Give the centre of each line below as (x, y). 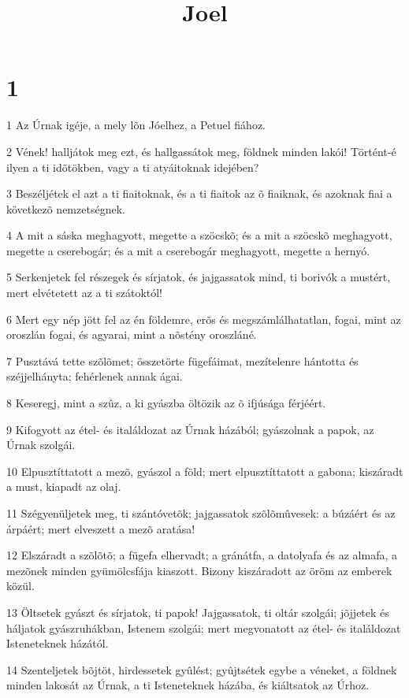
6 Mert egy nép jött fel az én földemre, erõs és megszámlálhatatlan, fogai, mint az (204, 319)
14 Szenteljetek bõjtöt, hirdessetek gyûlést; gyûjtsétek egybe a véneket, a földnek (202, 669)
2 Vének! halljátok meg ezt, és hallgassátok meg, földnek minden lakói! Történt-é (201, 151)
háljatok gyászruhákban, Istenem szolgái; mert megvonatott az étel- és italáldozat (204, 627)
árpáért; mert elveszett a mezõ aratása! (101, 528)
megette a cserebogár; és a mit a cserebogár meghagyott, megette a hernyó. (188, 250)
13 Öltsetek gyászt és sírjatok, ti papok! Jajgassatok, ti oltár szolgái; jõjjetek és (198, 612)
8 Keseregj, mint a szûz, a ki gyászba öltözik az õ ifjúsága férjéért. (166, 403)
